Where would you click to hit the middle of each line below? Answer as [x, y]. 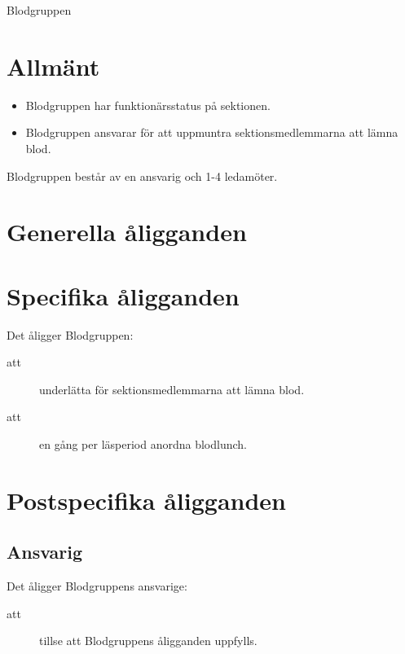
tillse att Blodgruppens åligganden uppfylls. [148, 641]
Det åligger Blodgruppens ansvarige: [97, 586]
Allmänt [53, 66]
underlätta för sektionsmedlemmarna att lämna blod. [172, 389]
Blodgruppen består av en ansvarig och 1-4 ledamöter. [142, 176]
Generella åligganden [127, 232]
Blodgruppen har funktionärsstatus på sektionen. [148, 105]
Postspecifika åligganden [147, 500]
